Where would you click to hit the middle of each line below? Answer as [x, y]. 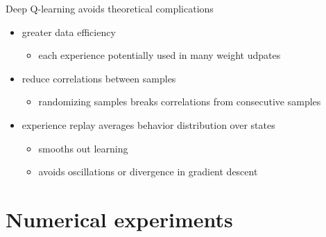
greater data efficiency [69, 32]
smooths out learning [83, 148]
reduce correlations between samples [99, 78]
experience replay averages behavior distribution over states [148, 124]
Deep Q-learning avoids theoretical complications [110, 8]
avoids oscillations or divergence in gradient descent [148, 172]
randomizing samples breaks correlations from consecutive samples [180, 102]
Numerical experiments [119, 219]
